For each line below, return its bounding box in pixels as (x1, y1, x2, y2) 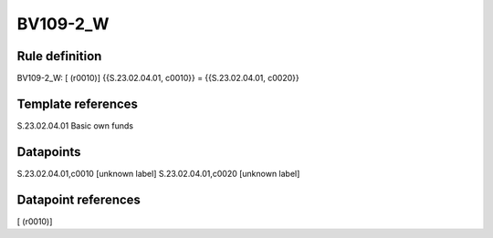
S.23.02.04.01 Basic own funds (16, 119, 134, 131)
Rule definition (16, 48, 102, 64)
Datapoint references (16, 191, 142, 207)
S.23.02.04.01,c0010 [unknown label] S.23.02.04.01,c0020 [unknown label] (16, 168, 300, 179)
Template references (16, 96, 139, 111)
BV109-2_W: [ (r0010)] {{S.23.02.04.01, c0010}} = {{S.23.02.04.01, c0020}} (16, 73, 300, 84)
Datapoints (16, 144, 81, 160)
